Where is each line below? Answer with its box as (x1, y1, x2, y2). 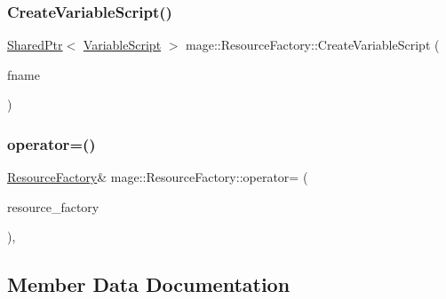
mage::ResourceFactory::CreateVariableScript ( (186, 35, 440, 54)
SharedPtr (7, 35, 63, 54)
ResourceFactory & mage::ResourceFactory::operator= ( (7, 168, 308, 186)
